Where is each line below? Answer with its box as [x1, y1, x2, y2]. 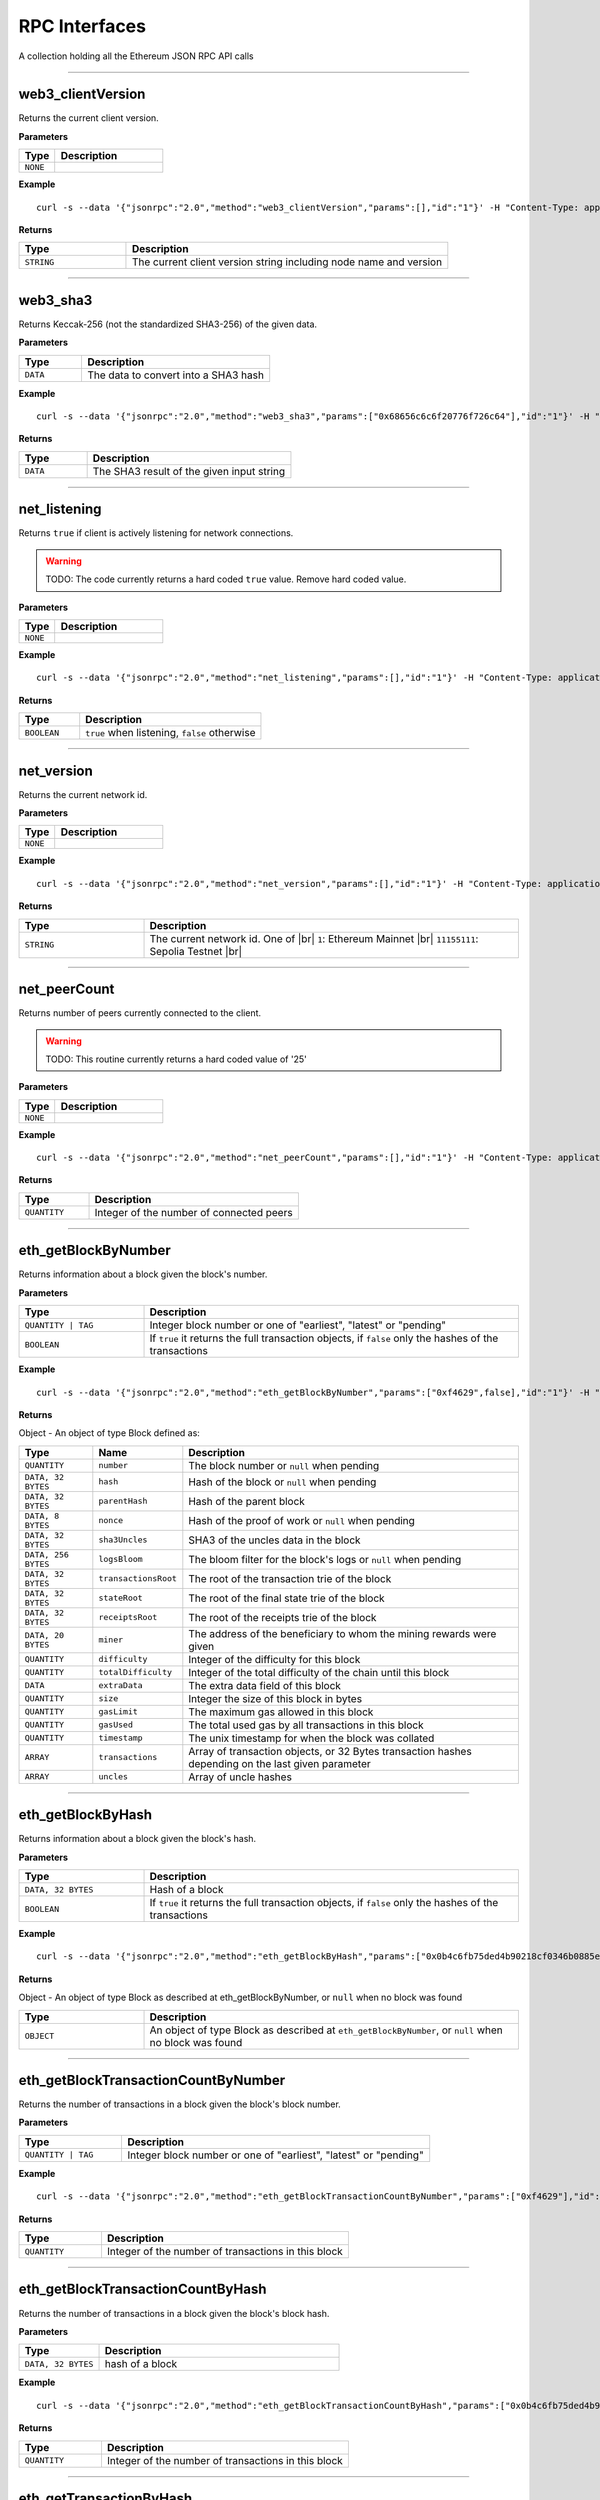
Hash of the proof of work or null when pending [188, 1513, 415, 1527]
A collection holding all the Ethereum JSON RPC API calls [18, 50, 254, 62]
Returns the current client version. [18, 112, 159, 124]
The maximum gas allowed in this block [188, 1705, 374, 1719]
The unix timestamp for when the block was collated [188, 1731, 435, 1745]
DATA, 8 [24, 1510, 60, 1521]
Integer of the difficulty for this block [188, 1652, 361, 1666]
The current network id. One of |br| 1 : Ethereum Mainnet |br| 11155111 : [149, 931, 479, 945]
